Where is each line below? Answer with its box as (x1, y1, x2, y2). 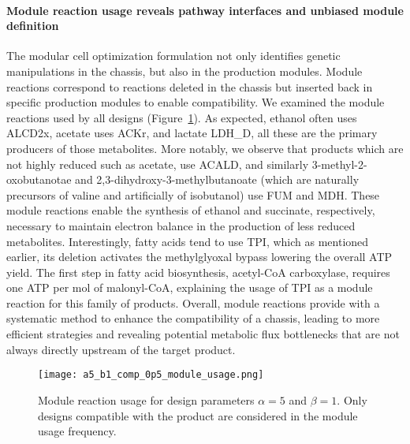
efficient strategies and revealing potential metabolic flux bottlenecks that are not (6, 326, 400, 342)
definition (6, 17, 59, 34)
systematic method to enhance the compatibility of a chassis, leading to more (6, 310, 380, 326)
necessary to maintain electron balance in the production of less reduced (6, 217, 356, 233)
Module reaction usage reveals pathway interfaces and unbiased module (6, 2, 404, 18)
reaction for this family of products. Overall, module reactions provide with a (6, 294, 380, 311)
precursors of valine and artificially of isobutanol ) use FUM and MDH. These (6, 186, 380, 203)
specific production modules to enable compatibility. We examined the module (6, 94, 385, 110)
